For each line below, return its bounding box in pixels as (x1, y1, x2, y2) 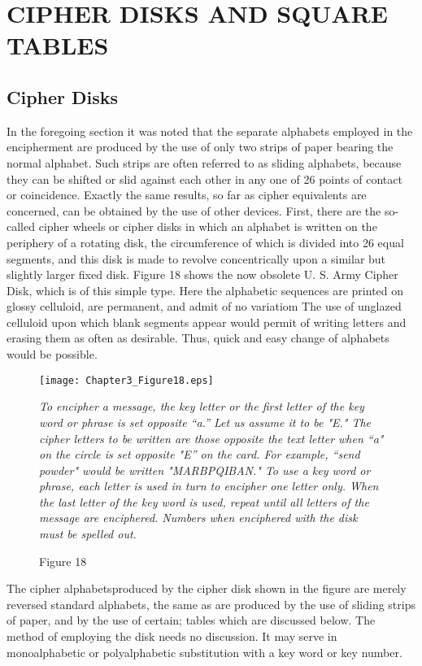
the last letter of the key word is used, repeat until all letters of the (39, 493, 369, 510)
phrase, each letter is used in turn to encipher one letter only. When (39, 477, 379, 494)
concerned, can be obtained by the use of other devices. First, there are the (7, 202, 381, 219)
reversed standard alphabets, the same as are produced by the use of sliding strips (7, 595, 415, 612)
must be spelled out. (39, 525, 137, 542)
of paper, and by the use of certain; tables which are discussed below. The (7, 612, 376, 629)
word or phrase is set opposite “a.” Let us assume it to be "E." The (39, 413, 372, 430)
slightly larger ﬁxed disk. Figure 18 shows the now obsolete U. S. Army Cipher (7, 266, 398, 283)
